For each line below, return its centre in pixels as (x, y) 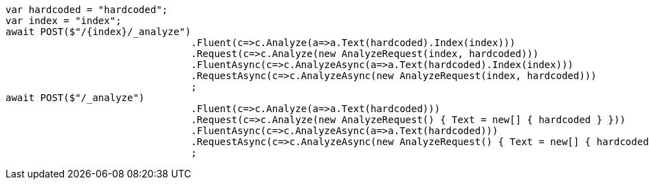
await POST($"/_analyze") (75, 98)
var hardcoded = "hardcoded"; (87, 10)
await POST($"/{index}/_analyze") (98, 32)
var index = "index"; (64, 21)
